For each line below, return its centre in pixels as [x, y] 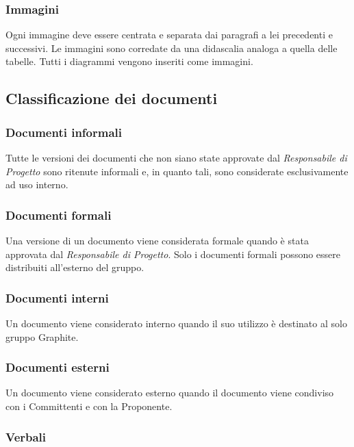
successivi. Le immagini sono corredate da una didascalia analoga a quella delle [172, 48]
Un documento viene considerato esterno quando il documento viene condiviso [170, 393]
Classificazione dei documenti [112, 98]
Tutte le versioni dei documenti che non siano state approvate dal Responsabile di [176, 157]
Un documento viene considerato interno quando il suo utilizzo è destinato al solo [176, 323]
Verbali [26, 436]
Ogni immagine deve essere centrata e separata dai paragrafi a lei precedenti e [169, 35]
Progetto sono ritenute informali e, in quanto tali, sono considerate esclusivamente [177, 171]
